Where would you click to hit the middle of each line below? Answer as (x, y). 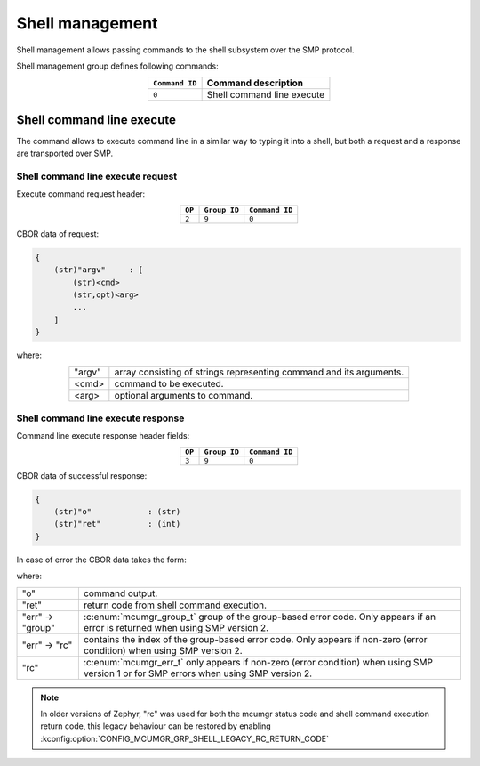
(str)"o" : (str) (117, 511)
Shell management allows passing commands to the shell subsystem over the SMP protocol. (185, 50)
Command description (255, 83)
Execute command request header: (81, 194)
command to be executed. (169, 384)
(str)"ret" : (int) (117, 524)
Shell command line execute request (97, 176)
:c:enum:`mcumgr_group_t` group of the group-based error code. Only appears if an (260, 617)
